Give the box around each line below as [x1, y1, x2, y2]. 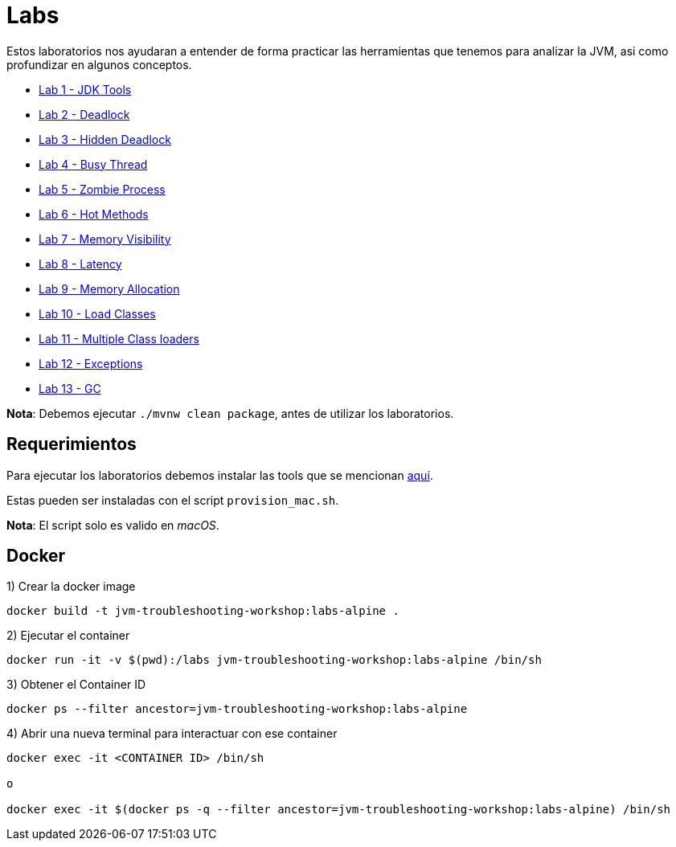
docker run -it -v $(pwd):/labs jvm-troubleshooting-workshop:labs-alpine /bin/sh [6, 653, 542, 667]
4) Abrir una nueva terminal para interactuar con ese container [6, 726, 338, 741]
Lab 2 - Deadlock [39, 107, 130, 121]
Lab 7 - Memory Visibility [39, 231, 171, 246]
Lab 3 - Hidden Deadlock [39, 132, 171, 146]
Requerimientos [6, 434, 137, 455]
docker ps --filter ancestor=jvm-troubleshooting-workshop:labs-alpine [6, 702, 468, 716]
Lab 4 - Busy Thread [39, 157, 148, 171]
